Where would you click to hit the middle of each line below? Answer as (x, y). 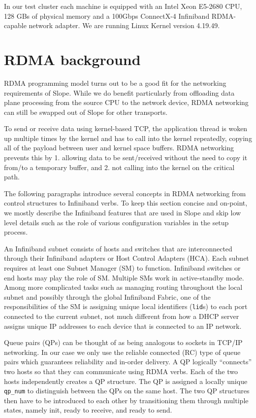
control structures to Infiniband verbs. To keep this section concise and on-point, (126, 203)
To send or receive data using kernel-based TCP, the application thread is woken (126, 128)
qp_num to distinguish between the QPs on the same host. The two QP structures (127, 391)
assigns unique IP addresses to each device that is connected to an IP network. (123, 326)
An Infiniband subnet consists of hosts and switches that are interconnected (118, 248)
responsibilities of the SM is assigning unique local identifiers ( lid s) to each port (126, 306)
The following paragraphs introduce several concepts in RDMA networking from (125, 193)
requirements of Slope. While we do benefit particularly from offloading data (119, 92)
